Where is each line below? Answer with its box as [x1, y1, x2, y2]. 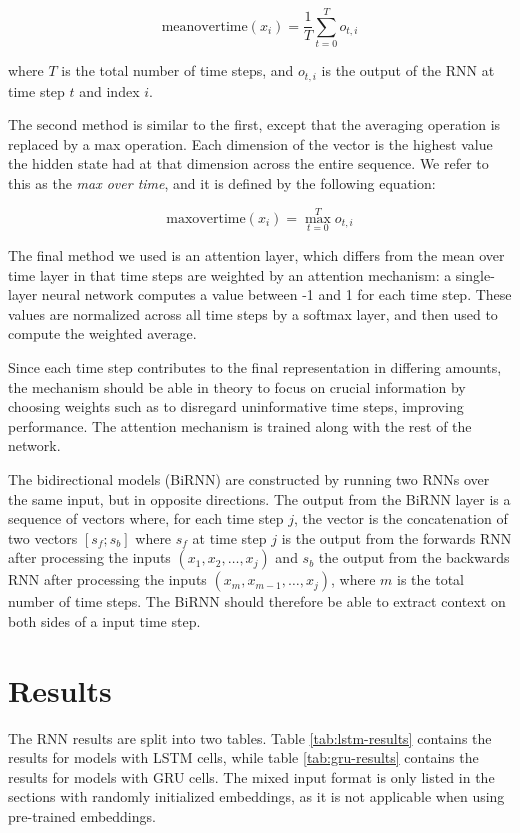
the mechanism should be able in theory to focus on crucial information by [8, 376, 466, 397]
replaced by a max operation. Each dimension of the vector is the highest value [8, 133, 493, 154]
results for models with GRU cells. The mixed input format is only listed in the [8, 766, 495, 787]
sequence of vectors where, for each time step [8, 508, 284, 529]
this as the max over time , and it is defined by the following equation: [8, 172, 436, 193]
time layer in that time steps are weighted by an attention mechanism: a [8, 264, 452, 285]
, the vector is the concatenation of [294, 508, 508, 529]
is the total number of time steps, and [61, 60, 294, 81]
